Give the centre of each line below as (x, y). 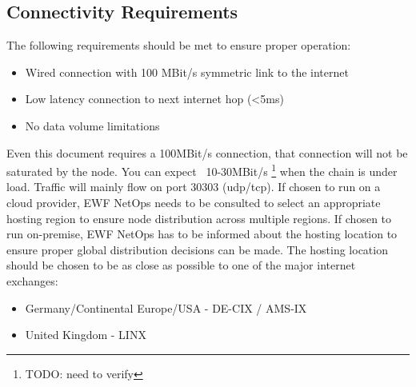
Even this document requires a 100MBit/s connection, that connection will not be (207, 152)
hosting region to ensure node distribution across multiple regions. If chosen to (199, 218)
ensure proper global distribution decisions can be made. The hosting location (197, 249)
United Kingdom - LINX (86, 335)
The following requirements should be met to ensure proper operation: (179, 45)
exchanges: (32, 280)
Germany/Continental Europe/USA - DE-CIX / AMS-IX (166, 307)
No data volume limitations (92, 125)
